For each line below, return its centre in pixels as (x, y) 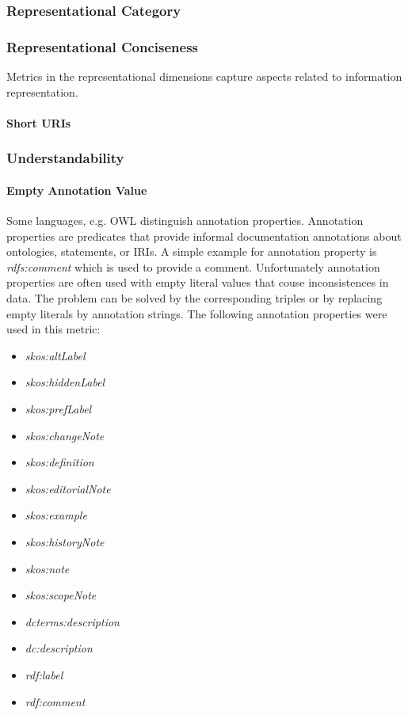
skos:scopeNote (61, 595)
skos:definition (59, 462)
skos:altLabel (55, 355)
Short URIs (39, 122)
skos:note (47, 568)
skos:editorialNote (68, 488)
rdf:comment (55, 701)
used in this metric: (53, 329)
